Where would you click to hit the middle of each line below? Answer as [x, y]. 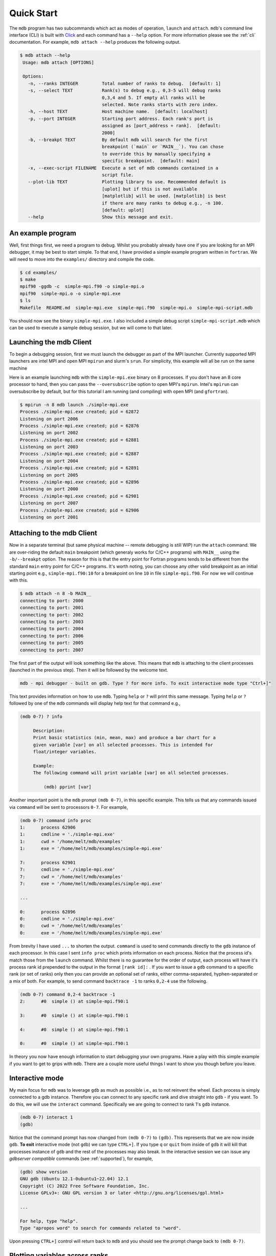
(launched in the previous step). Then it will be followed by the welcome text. [89, 670]
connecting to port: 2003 [52, 621]
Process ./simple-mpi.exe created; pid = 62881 [79, 440]
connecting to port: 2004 [52, 629]
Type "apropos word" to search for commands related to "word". [101, 1228]
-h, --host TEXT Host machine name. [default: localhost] [118, 112]
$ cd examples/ [38, 272]
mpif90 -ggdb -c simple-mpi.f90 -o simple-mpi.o [82, 287]
